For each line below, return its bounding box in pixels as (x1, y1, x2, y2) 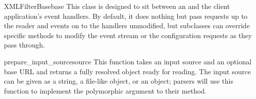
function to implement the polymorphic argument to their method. (4, 85, 207, 96)
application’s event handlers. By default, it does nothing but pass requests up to (4, 10, 248, 21)
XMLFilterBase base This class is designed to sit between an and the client (4, 1, 230, 11)
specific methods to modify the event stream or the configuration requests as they (4, 30, 252, 40)
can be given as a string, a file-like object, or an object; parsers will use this (4, 76, 233, 86)
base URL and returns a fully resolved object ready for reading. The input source (4, 66, 251, 76)
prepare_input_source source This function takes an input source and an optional (4, 56, 252, 66)
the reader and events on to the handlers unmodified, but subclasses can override (4, 20, 250, 31)
